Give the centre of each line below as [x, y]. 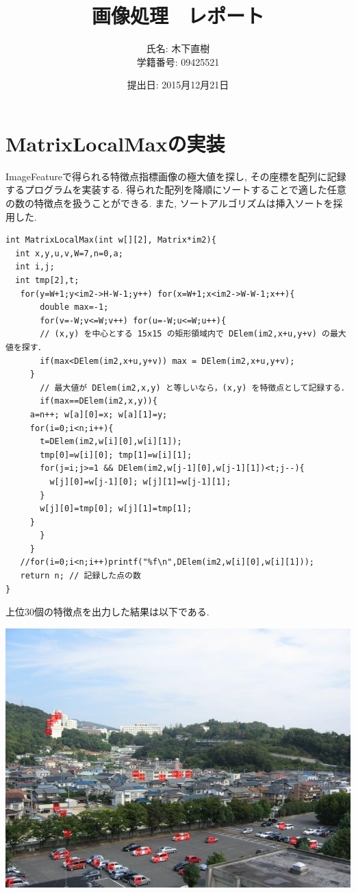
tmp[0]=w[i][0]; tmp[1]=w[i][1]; [116, 455]
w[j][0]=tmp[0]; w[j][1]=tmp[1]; [116, 509]
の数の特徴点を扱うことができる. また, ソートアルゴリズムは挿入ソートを [169, 203]
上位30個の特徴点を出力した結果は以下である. [107, 612]
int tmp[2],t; [47, 280]
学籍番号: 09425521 [178, 61]
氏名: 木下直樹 [178, 48]
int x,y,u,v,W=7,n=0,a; [69, 253]
